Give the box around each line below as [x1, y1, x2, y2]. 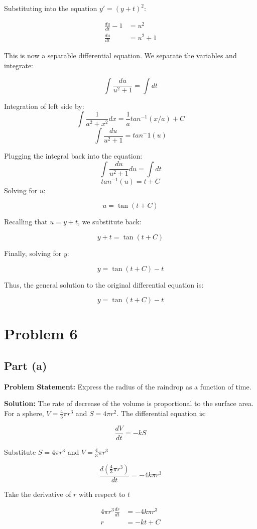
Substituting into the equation [4, 3, 97, 13]
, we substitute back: [77, 216, 142, 227]
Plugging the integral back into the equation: [4, 151, 143, 161]
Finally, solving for [4, 247, 62, 258]
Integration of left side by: [4, 100, 84, 111]
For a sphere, [4, 408, 44, 418]
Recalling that [4, 216, 48, 227]
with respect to [79, 488, 125, 499]
